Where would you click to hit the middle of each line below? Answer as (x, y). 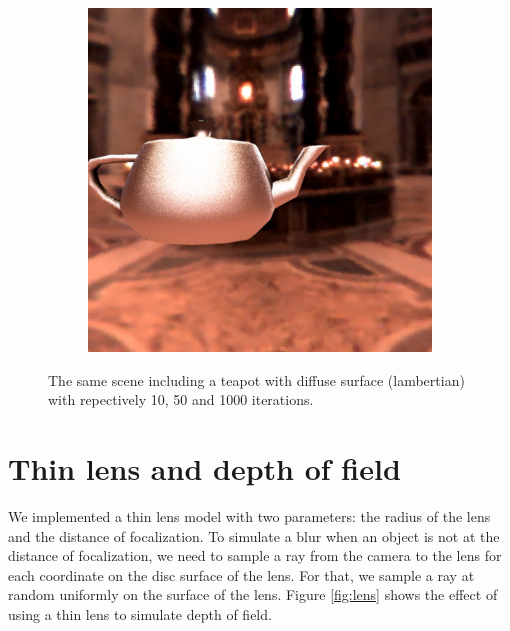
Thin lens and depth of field (204, 467)
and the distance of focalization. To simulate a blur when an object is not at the (254, 535)
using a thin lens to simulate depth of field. (140, 613)
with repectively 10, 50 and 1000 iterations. (181, 399)
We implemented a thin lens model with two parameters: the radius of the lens (249, 515)
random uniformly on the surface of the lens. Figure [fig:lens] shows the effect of (253, 594)
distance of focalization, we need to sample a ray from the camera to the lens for (255, 555)
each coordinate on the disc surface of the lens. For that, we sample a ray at (241, 574)
